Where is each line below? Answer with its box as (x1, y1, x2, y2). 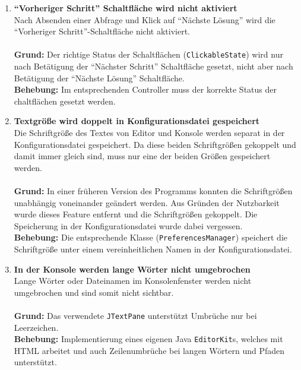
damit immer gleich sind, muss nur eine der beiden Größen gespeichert (14, 150, 271, 162)
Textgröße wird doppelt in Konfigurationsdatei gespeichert (14, 115, 260, 127)
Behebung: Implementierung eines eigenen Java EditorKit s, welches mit (14, 333, 283, 345)
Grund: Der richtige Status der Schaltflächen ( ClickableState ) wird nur (14, 48, 283, 61)
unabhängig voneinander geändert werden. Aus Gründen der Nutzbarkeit (14, 196, 280, 208)
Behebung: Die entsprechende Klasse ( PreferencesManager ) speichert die (14, 231, 288, 243)
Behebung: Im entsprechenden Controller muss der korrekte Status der (14, 83, 277, 96)
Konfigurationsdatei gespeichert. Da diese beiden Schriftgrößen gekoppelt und (14, 138, 296, 150)
